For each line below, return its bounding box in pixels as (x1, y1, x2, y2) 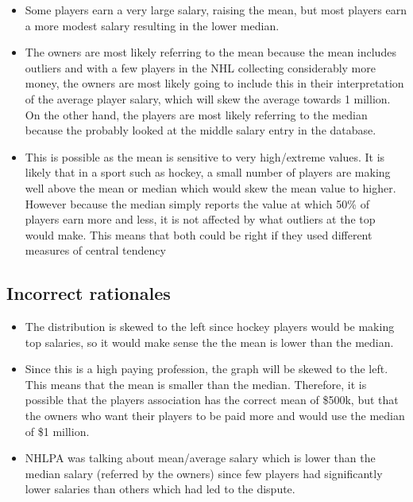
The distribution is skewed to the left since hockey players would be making (25, 318, 395, 335)
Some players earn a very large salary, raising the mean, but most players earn (25, 2, 407, 18)
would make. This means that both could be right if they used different (25, 226, 372, 243)
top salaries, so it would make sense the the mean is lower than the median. (25, 333, 394, 350)
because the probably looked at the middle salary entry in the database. (25, 122, 376, 138)
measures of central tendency (25, 242, 166, 259)
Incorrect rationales (6, 281, 171, 305)
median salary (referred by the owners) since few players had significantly (25, 465, 383, 481)
